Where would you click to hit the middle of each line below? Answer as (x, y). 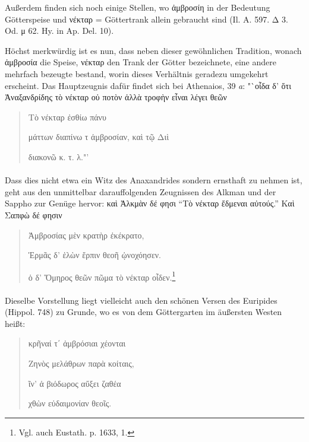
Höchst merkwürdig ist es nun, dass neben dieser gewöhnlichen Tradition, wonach (153, 50)
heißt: (15, 323)
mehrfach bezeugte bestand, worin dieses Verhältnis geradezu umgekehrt (137, 73)
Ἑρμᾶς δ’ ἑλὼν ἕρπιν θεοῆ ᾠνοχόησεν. (95, 255)
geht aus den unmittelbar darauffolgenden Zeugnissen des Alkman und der (141, 191)
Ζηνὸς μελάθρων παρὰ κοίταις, (81, 363)
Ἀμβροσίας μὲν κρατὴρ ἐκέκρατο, (86, 235)
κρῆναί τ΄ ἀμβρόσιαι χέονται (77, 343)
